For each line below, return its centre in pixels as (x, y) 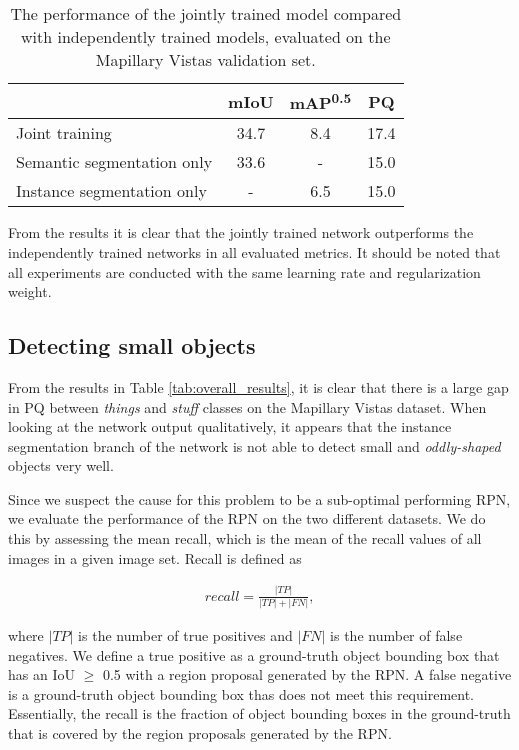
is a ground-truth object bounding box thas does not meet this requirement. (241, 693)
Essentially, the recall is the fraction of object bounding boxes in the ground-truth (259, 713)
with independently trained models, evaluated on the (206, 36)
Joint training (64, 133)
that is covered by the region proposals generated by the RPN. (200, 732)
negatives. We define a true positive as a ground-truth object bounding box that (254, 654)
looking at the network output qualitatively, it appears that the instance (230, 426)
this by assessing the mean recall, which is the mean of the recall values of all (245, 538)
